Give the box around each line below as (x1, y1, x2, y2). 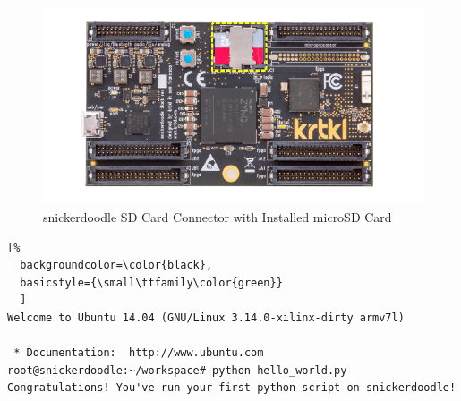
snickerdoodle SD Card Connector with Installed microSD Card (43, 208, 392, 226)
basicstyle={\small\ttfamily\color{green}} (20, 276, 283, 289)
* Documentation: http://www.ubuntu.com (13, 346, 264, 360)
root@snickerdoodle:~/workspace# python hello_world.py (7, 363, 347, 377)
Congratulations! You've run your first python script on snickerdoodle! (7, 381, 457, 395)
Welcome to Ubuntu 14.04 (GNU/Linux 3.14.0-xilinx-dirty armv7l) (7, 311, 405, 325)
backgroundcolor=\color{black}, (20, 259, 213, 272)
